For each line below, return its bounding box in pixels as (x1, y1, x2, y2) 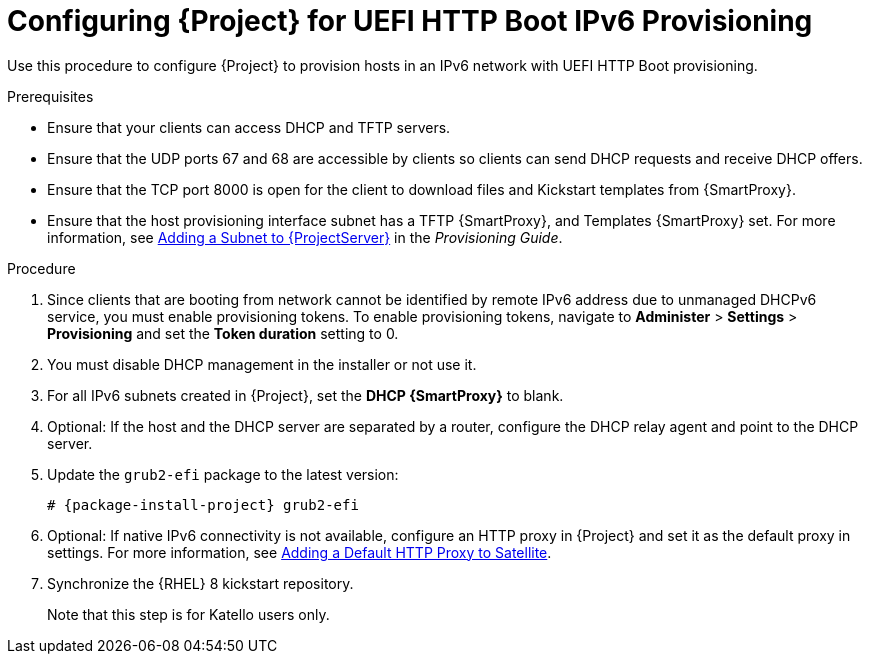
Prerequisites (7, 87, 94, 105)
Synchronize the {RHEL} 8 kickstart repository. (47, 574, 354, 592)
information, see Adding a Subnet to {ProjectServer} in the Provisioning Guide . (47, 228, 563, 246)
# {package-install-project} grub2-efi (47, 496, 359, 513)
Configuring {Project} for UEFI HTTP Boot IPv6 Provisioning (7, 4, 813, 38)
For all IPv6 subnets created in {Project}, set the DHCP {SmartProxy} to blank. (47, 386, 564, 404)
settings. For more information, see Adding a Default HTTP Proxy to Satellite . (47, 543, 552, 561)
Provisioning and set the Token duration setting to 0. (47, 324, 399, 342)
